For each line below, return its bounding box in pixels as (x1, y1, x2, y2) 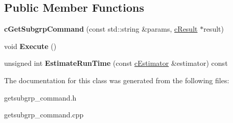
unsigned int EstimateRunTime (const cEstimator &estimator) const (4, 58, 228, 68)
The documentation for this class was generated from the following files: (4, 75, 229, 85)
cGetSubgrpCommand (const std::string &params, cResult (4, 23, 198, 34)
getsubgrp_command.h (4, 92, 77, 103)
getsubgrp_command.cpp (4, 109, 84, 120)
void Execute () (4, 40, 57, 51)
